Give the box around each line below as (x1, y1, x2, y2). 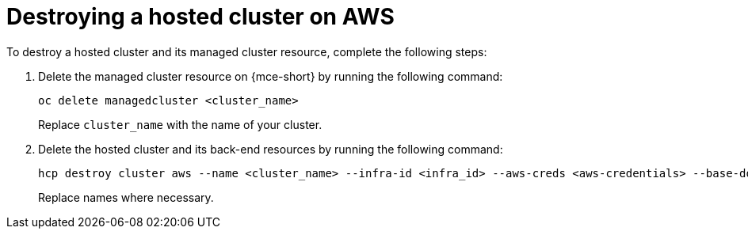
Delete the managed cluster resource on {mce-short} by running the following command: (38, 69, 503, 83)
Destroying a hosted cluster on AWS (6, 3, 395, 30)
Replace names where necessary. (38, 190, 214, 204)
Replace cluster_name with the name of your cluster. (38, 117, 322, 131)
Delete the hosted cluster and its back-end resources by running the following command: (38, 142, 503, 156)
